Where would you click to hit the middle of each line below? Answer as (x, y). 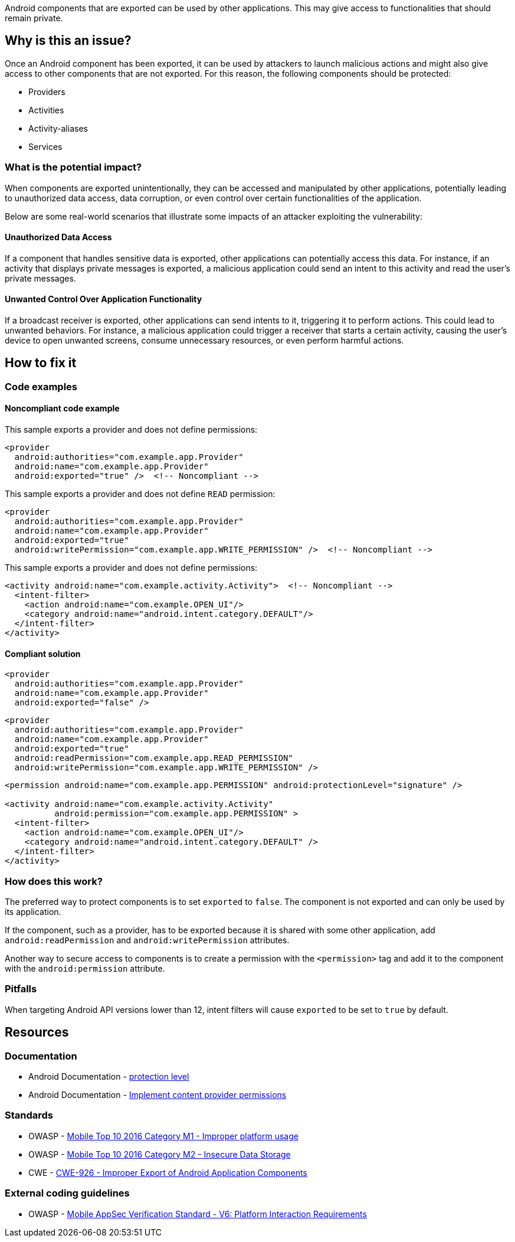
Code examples (41, 386)
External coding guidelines (67, 1193)
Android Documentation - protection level (109, 1077)
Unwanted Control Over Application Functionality (104, 299)
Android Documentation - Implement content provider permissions (158, 1095)
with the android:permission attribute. (85, 969)
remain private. (34, 18)
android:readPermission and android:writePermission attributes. (147, 940)
